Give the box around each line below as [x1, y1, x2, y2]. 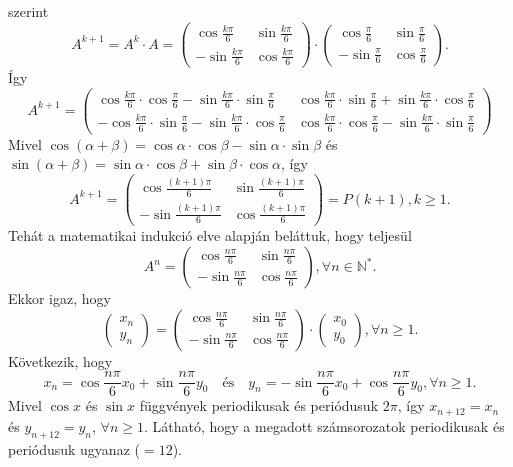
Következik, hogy [8, 350, 113, 371]
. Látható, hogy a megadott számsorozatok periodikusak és [143, 415, 505, 436]
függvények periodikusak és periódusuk [139, 395, 379, 416]
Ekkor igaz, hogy [8, 288, 111, 308]
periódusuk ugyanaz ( [8, 438, 140, 459]
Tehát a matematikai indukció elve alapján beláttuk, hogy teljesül [8, 225, 412, 246]
